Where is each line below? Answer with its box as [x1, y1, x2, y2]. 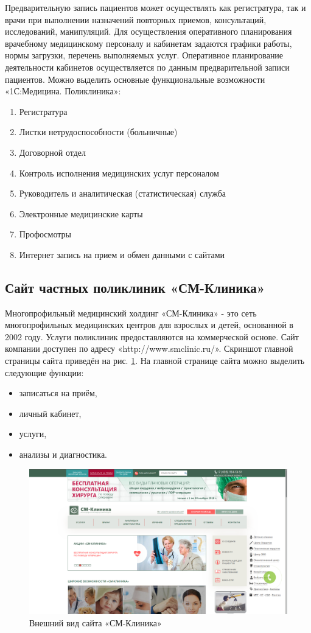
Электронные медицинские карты [19, 207, 143, 220]
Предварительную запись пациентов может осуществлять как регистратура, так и [5, 1, 306, 13]
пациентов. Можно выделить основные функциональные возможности [5, 72, 265, 85]
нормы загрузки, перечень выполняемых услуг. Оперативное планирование [5, 49, 284, 61]
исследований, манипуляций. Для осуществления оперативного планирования [5, 25, 292, 38]
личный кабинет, [19, 407, 82, 419]
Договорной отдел [19, 145, 86, 158]
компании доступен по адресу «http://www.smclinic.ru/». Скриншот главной [5, 342, 293, 355]
